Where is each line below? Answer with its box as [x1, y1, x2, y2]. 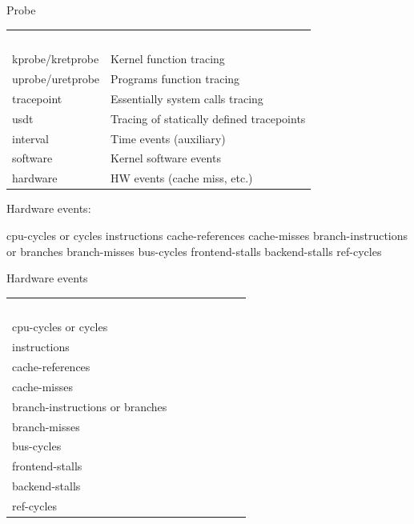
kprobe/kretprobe [12, 50, 99, 67]
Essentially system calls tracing [111, 90, 263, 106]
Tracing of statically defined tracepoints [111, 110, 306, 126]
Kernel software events [111, 150, 221, 166]
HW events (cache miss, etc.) [111, 170, 253, 186]
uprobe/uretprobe [12, 70, 100, 87]
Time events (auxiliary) [111, 130, 226, 146]
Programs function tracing [111, 70, 240, 87]
